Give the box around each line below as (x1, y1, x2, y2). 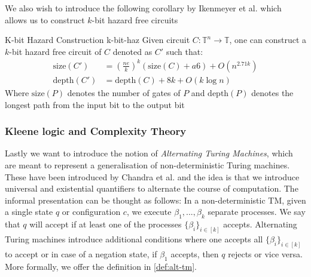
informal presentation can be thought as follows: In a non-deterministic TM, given (5, 193, 306, 206)
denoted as (112, 45, 153, 57)
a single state (5, 205, 53, 218)
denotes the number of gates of (67, 86, 181, 99)
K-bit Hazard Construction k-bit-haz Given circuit (5, 33, 190, 46)
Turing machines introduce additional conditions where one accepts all (5, 232, 263, 245)
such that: (166, 45, 203, 57)
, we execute (126, 205, 172, 218)
